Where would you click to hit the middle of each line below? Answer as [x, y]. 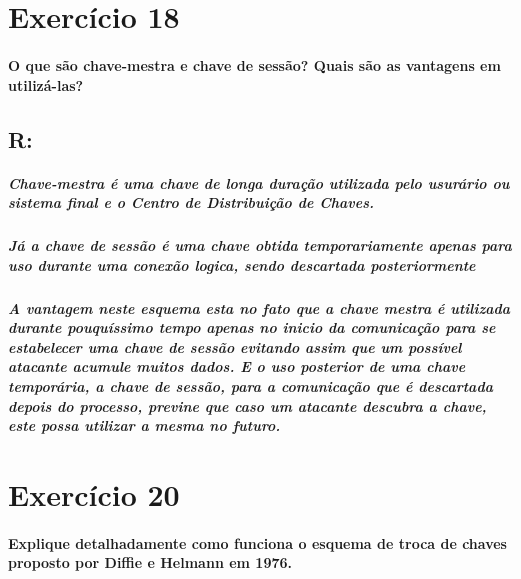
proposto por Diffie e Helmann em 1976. [150, 562]
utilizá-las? [46, 84]
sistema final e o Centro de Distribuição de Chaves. [191, 202]
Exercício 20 [94, 494]
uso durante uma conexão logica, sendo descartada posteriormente [242, 264]
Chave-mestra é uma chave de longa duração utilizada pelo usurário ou [259, 182]
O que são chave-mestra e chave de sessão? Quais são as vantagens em [254, 64]
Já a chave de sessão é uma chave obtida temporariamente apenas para [260, 245]
